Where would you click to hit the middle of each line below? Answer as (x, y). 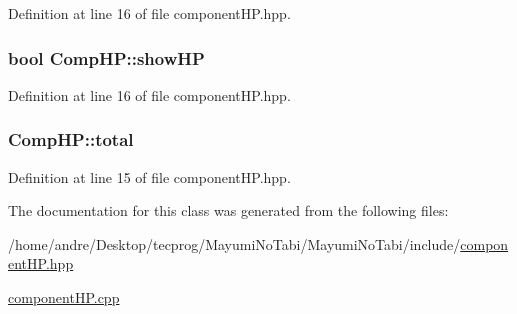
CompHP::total (71, 139)
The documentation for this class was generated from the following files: (228, 210)
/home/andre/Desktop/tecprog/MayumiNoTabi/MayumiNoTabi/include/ (234, 243)
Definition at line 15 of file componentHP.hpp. (149, 176)
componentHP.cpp (64, 297)
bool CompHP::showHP (106, 57)
